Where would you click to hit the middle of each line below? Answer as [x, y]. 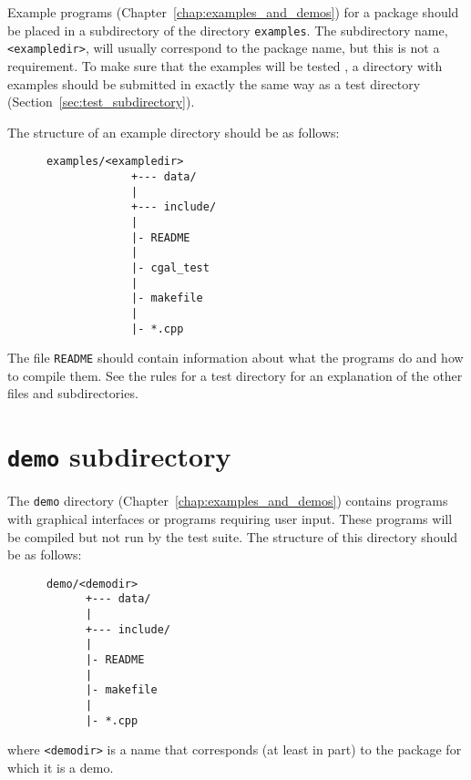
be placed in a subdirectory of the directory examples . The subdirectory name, [228, 30]
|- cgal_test [170, 267]
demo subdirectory [119, 456]
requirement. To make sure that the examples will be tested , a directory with [225, 65]
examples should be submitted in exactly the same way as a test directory [214, 83]
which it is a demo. [61, 767]
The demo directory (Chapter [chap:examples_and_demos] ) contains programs [228, 501]
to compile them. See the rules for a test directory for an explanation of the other [235, 375]
